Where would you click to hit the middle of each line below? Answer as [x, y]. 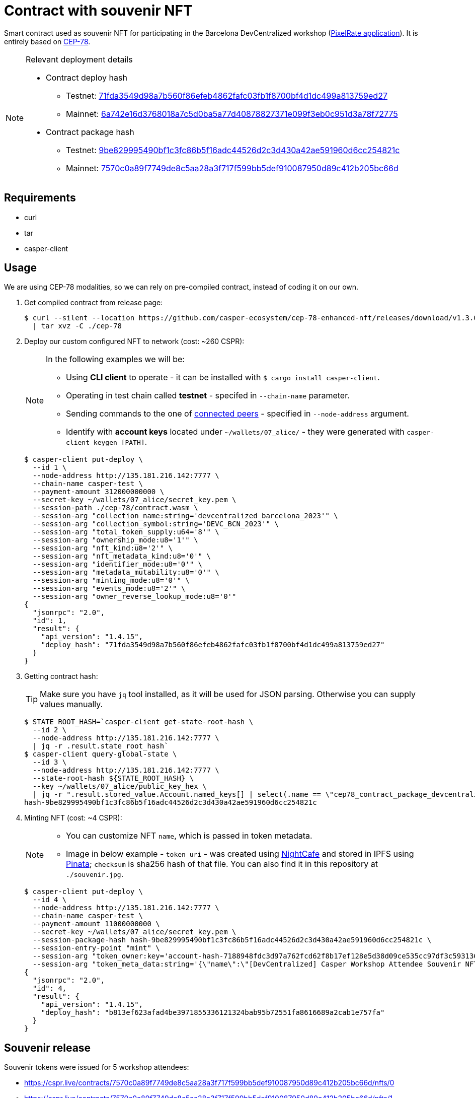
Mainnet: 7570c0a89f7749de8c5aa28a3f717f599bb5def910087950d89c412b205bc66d [232, 168]
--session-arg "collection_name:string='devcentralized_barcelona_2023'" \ [185, 516]
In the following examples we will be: [115, 359]
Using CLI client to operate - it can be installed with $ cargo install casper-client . [223, 378]
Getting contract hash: [61, 676]
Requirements [40, 198]
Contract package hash [90, 132]
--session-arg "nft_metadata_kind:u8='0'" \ [122, 556]
